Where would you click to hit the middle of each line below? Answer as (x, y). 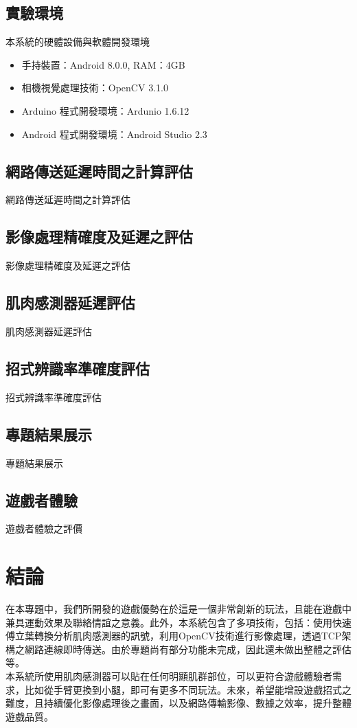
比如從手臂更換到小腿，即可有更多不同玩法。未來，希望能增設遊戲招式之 (188, 689)
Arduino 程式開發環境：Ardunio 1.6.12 (105, 110)
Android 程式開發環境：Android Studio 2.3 (114, 134)
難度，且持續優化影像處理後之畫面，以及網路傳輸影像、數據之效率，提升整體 (178, 703)
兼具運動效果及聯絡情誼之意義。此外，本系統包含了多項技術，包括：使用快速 (178, 622)
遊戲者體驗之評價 (44, 528)
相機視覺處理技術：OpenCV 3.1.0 (95, 88)
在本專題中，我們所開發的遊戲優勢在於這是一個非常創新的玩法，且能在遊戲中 (178, 609)
